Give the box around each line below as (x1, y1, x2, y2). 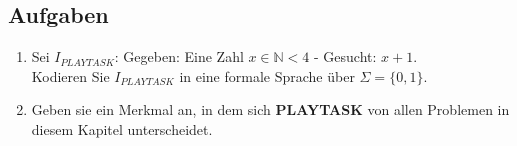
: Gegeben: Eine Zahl (114, 46, 244, 67)
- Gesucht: (314, 46, 377, 67)
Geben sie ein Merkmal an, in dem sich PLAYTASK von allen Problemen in (31, 99, 510, 120)
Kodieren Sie (31, 65, 110, 86)
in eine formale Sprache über (179, 65, 355, 86)
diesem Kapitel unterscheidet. (31, 118, 213, 139)
